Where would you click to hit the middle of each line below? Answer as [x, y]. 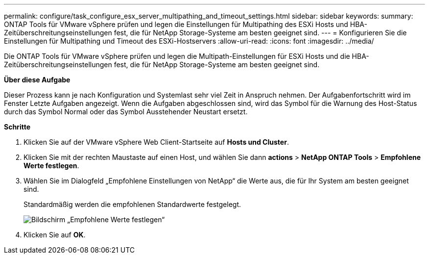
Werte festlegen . [51, 166]
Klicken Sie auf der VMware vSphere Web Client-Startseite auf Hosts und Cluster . [156, 142]
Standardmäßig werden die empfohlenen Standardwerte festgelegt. [132, 204]
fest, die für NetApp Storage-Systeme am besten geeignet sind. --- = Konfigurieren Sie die [260, 33]
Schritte [17, 127]
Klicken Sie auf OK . [55, 235]
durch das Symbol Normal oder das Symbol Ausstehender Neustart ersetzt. [126, 112]
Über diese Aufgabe [37, 80]
